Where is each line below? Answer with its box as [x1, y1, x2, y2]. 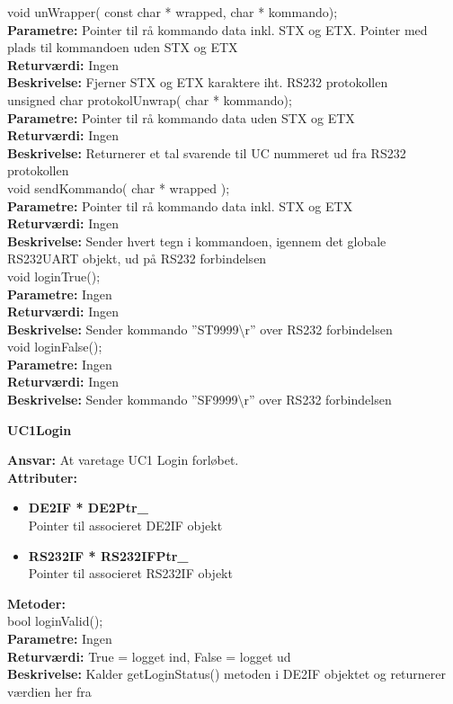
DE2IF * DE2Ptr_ [28, 498, 148, 517]
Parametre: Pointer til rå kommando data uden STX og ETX [7, 108, 355, 127]
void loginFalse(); [7, 337, 102, 356]
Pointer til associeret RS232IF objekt [28, 564, 233, 583]
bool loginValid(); [7, 611, 103, 630]
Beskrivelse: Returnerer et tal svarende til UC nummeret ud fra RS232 [7, 143, 406, 162]
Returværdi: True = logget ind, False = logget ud [7, 646, 291, 665]
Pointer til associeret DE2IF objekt [28, 516, 223, 535]
